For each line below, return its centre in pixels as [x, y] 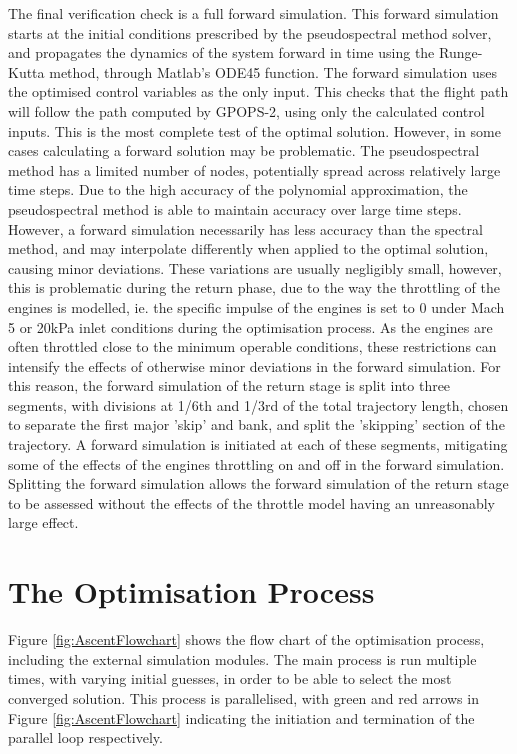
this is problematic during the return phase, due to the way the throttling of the [254, 287]
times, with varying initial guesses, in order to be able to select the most [230, 678]
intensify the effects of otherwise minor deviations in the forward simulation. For [254, 365]
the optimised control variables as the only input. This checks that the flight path [258, 91]
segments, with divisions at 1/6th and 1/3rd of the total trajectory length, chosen [258, 404]
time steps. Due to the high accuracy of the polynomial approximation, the [238, 189]
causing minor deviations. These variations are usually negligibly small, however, [255, 267]
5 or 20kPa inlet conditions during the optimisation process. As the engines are [250, 326]
